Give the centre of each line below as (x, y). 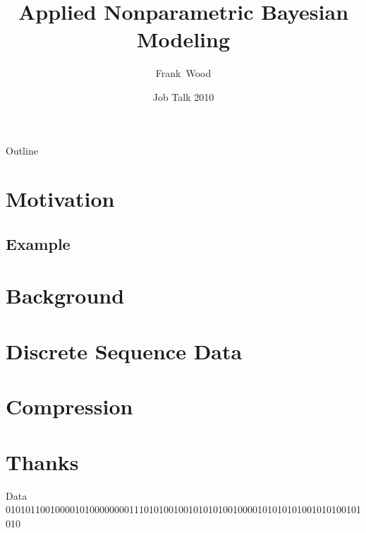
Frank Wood (183, 73)
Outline (22, 150)
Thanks (42, 461)
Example (38, 243)
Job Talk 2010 (183, 96)
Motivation (60, 199)
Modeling (183, 39)
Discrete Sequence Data (124, 351)
